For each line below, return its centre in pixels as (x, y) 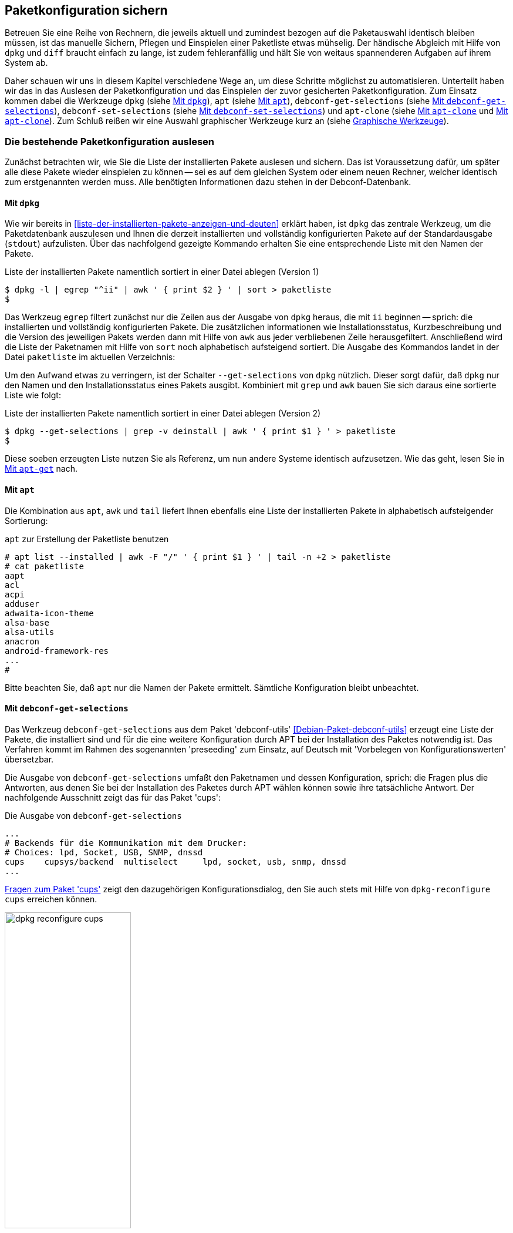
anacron (22, 641)
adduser (22, 604)
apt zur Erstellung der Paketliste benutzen (87, 539)
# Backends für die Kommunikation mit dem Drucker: (126, 843)
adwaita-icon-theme (49, 613)
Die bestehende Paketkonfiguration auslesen (110, 141)
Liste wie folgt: (33, 395)
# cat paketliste (44, 566)
